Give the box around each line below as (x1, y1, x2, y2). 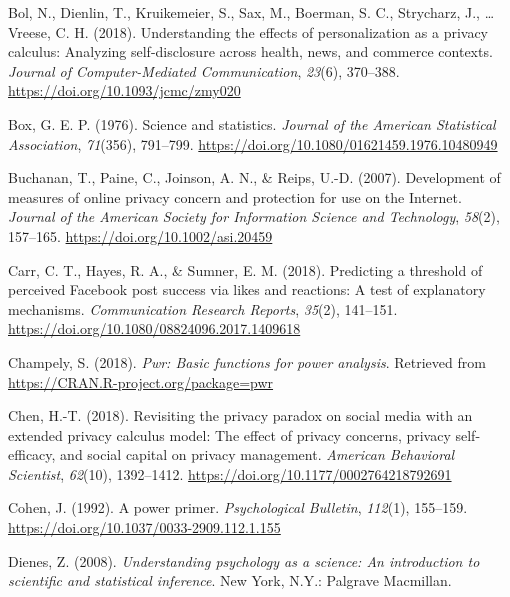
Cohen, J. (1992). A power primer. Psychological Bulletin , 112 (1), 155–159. (8, 497, 468, 518)
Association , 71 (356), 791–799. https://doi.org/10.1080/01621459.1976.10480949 (8, 133, 498, 154)
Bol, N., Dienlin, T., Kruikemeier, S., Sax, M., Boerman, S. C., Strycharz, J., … (8, 2, 495, 22)
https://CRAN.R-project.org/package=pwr (8, 371, 274, 392)
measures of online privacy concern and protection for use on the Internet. (8, 186, 462, 207)
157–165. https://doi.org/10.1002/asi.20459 (8, 225, 273, 246)
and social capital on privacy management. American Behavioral (60, 444, 455, 465)
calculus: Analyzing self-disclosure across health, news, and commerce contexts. (8, 41, 493, 62)
